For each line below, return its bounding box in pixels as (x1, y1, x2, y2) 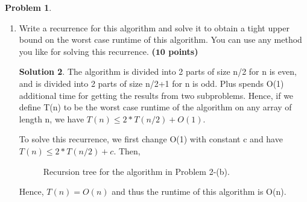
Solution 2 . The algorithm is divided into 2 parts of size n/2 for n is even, (19, 65, 297, 78)
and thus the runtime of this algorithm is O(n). (112, 185, 286, 198)
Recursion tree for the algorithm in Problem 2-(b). (43, 165, 230, 177)
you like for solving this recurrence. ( (19, 45, 156, 57)
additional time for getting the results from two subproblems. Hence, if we (19, 89, 294, 101)
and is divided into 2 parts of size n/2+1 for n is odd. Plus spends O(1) (19, 77, 284, 89)
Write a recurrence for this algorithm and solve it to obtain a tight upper (19, 21, 290, 34)
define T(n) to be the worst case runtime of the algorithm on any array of (19, 101, 292, 113)
